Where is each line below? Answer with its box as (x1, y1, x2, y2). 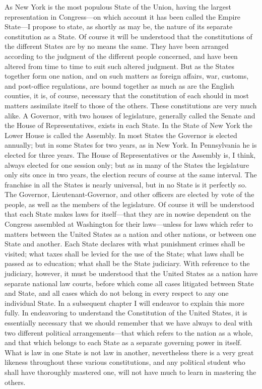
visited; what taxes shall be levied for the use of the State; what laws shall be (5, 248, 244, 258)
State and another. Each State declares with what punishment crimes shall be (5, 238, 245, 249)
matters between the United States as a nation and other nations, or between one (5, 228, 256, 239)
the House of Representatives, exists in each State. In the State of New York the (5, 120, 252, 131)
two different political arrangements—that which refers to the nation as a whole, (5, 327, 253, 338)
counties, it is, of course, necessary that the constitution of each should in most (5, 90, 249, 101)
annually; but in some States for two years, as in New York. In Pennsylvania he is (5, 140, 257, 150)
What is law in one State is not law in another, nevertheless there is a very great (5, 347, 254, 357)
